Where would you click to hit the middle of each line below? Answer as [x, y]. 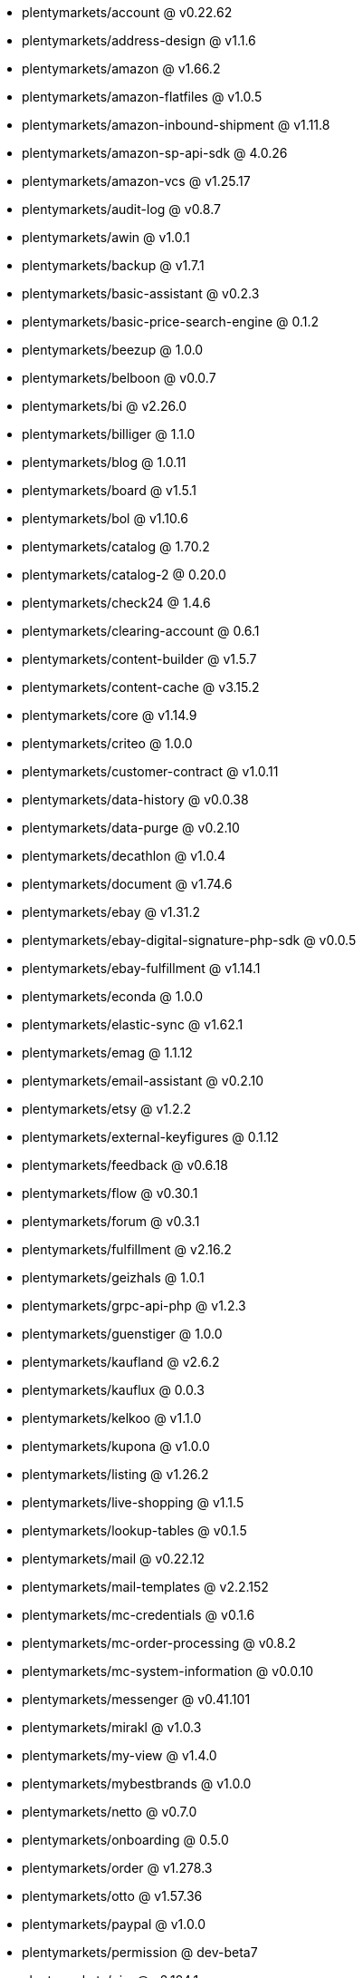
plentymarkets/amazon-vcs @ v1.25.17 [136, 181]
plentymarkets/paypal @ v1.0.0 [114, 1924]
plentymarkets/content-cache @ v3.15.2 [141, 687]
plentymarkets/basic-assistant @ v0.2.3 [141, 293]
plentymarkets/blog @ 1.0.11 [104, 462]
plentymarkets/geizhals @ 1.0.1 [113, 1277]
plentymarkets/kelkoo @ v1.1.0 [112, 1418]
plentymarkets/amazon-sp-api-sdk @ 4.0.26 [155, 153]
